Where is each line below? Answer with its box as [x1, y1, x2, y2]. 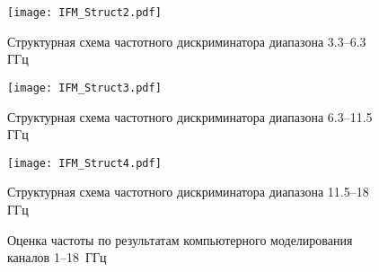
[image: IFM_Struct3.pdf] [7, 81, 162, 94]
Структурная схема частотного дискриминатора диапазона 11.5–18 [7, 182, 369, 201]
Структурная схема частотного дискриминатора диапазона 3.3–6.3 [7, 31, 366, 50]
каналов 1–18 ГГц [7, 248, 107, 267]
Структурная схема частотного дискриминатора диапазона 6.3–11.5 [7, 107, 373, 126]
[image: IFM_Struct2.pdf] [7, 6, 162, 19]
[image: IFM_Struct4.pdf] [7, 156, 162, 170]
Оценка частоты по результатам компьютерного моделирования [7, 230, 353, 249]
